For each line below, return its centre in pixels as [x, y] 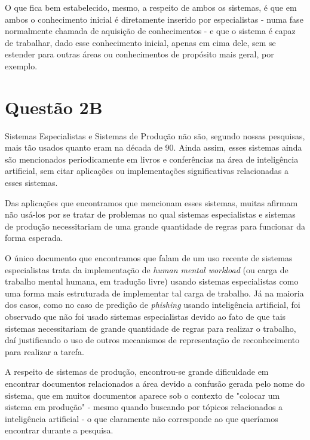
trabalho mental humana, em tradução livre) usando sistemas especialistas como [152, 281]
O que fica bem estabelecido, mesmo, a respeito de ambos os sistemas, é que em [151, 7]
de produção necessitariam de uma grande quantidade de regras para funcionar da [155, 226]
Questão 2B [54, 107]
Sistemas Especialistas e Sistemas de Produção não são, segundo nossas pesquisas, [155, 135]
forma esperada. [34, 238]
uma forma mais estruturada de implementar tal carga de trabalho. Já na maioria [154, 293]
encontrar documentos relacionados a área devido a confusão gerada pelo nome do [155, 383]
